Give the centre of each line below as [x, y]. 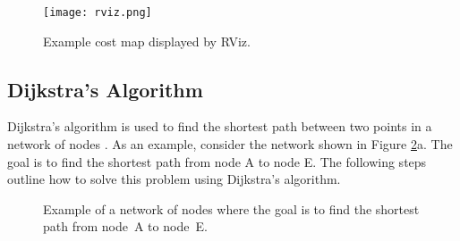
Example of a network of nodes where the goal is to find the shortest [231, 208]
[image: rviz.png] [98, 12]
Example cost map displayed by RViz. [147, 41]
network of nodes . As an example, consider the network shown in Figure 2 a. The [230, 144]
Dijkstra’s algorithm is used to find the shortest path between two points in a [220, 126]
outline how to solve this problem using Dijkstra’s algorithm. [174, 179]
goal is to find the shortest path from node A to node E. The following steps [217, 161]
